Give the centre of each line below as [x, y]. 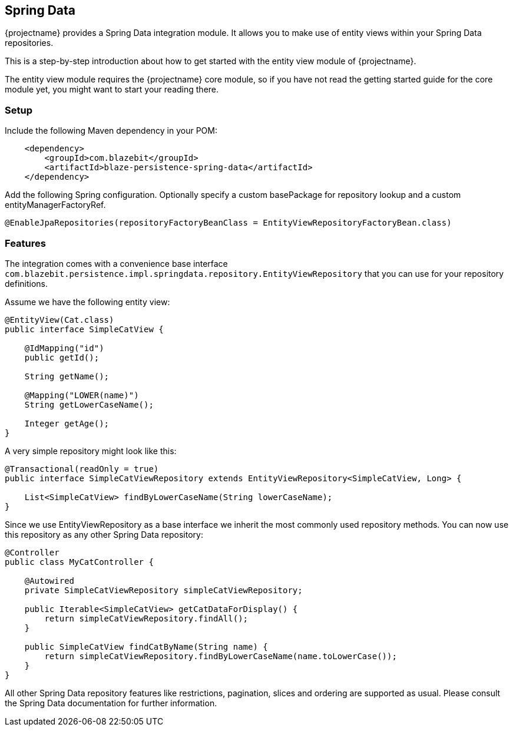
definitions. [27, 283]
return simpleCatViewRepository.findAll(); [146, 618]
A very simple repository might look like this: [91, 451]
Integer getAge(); [67, 423]
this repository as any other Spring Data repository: [104, 534]
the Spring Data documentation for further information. [111, 703]
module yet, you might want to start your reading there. [112, 90]
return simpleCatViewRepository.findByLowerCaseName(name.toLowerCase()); [221, 656]
